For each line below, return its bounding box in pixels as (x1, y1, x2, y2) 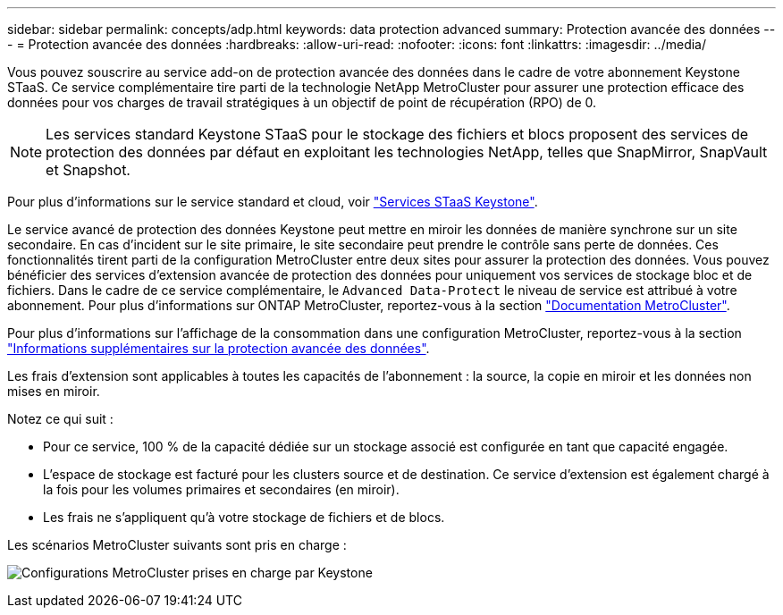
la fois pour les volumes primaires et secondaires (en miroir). (43, 482, 400, 497)
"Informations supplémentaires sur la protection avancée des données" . (7, 341, 430, 356)
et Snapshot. (46, 161, 130, 179)
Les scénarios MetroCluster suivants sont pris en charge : (7, 537, 347, 552)
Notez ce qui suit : (7, 411, 114, 426)
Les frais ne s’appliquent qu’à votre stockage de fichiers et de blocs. (43, 510, 445, 525)
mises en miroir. (7, 383, 100, 399)
